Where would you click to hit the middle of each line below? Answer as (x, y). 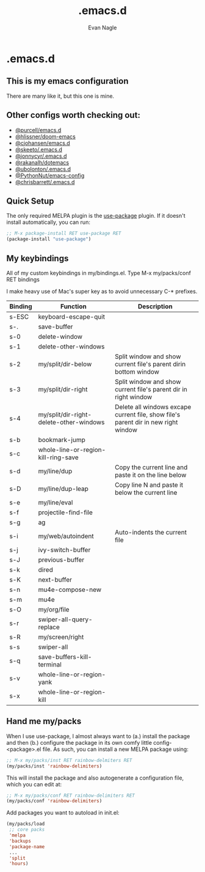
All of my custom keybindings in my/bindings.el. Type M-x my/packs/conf (99, 273)
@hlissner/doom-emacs (45, 136)
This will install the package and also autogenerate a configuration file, (95, 778)
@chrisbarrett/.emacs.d (45, 182)
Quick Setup (30, 201)
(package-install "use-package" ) (49, 239)
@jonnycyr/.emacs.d (41, 156)
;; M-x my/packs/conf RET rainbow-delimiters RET (71, 796)
